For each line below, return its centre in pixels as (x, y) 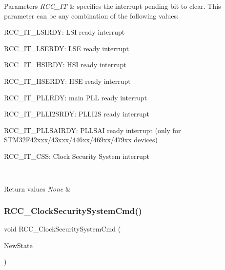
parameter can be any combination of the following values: (91, 15)
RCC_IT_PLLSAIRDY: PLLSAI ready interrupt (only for (92, 130)
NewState (18, 245)
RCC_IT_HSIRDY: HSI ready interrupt (65, 65)
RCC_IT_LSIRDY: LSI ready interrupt (64, 32)
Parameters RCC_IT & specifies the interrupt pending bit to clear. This (112, 6)
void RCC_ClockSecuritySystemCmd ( (62, 228)
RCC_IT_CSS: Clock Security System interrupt (77, 156)
